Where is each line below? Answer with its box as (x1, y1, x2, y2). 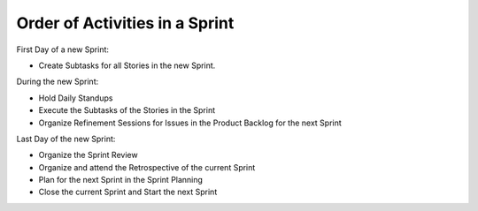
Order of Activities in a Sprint (16, 13, 235, 33)
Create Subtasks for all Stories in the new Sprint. (38, 60, 216, 71)
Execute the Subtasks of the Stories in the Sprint (38, 105, 216, 116)
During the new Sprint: (16, 76, 99, 87)
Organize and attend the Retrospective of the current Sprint (38, 162, 256, 172)
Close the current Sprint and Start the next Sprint (38, 186, 218, 198)
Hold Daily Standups (38, 93, 113, 103)
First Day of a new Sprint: (16, 44, 110, 55)
